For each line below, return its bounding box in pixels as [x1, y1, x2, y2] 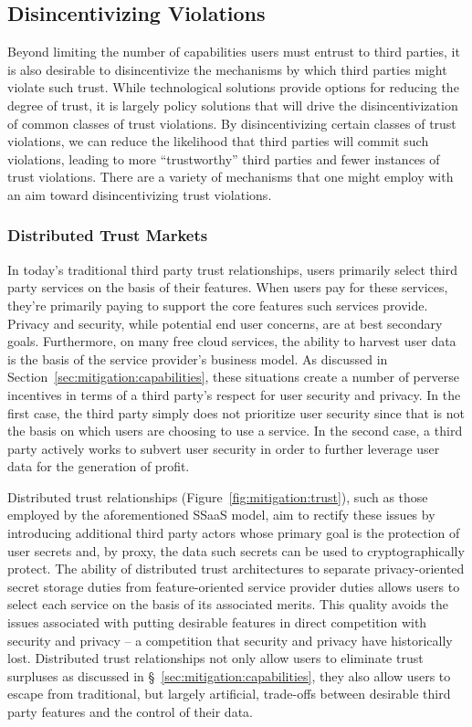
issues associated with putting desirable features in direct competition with [7, 613, 427, 632]
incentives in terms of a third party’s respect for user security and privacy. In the [7, 385, 461, 404]
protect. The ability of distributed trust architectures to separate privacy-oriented [7, 559, 465, 578]
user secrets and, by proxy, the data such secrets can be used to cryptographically [7, 541, 465, 560]
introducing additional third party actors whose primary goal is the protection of [7, 523, 460, 543]
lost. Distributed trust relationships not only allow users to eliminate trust [7, 648, 424, 668]
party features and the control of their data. [7, 702, 253, 722]
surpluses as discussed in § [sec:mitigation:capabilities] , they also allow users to [7, 666, 451, 685]
